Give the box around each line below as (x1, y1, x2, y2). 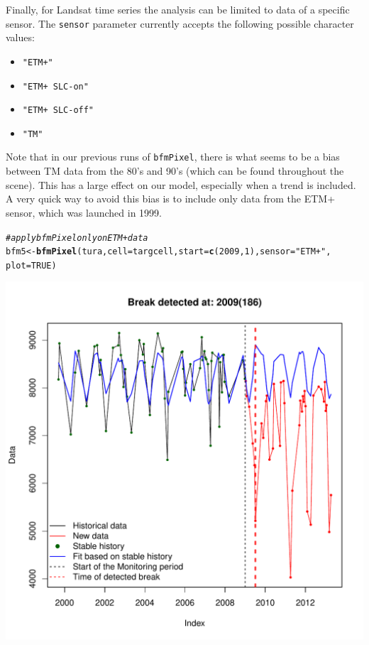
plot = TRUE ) (6, 260, 57, 271)
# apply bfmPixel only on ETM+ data (6, 232, 148, 243)
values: (6, 30, 35, 45)
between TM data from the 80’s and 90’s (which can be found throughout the (6, 163, 344, 178)
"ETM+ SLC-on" (22, 81, 89, 92)
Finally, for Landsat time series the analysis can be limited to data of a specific (6, 2, 350, 16)
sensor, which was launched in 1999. (6, 205, 162, 219)
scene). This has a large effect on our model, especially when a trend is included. (6, 177, 356, 192)
